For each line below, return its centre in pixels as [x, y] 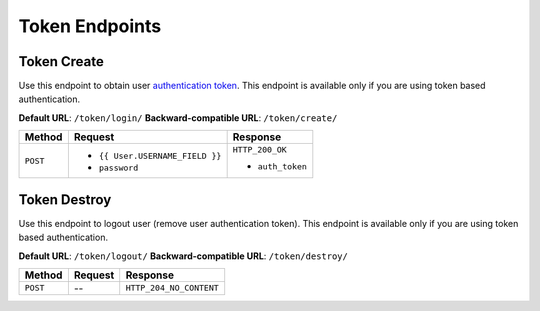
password [118, 168]
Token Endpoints [90, 26]
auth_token [282, 166]
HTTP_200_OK [259, 150]
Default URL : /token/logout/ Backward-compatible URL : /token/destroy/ [183, 256]
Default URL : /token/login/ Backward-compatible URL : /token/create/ [178, 117]
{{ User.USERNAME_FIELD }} [160, 156]
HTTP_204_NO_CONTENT [172, 288]
